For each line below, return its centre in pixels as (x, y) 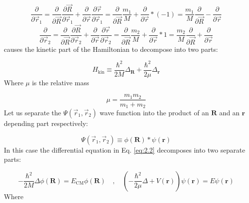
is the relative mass (60, 82)
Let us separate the (33, 112)
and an (229, 112)
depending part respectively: (46, 123)
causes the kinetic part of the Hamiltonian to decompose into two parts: (111, 49)
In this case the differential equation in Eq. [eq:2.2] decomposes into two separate (124, 149)
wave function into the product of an (154, 112)
